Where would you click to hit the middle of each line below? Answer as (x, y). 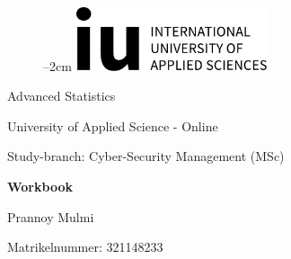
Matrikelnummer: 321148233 (85, 247)
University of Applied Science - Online (113, 125)
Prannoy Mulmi (51, 216)
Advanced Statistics (62, 96)
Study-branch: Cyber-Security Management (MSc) (146, 156)
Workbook (40, 187)
